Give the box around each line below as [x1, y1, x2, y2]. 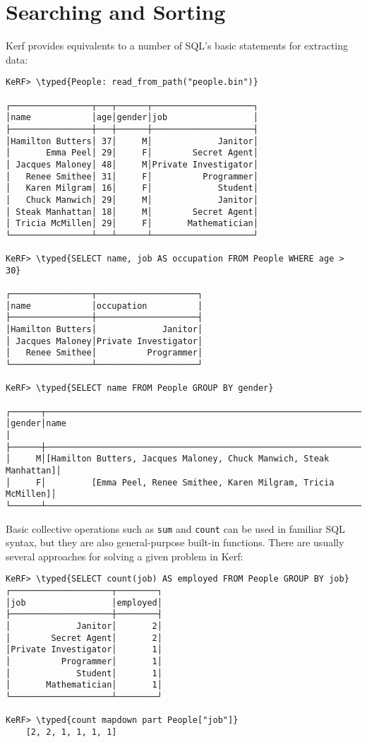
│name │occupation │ [6, 300, 203, 311]
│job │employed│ [6, 597, 162, 608]
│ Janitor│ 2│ [6, 621, 162, 632]
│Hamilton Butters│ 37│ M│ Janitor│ [6, 136, 258, 146]
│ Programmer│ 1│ [6, 656, 162, 667]
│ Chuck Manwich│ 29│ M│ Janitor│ [6, 194, 258, 205]
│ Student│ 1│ [6, 668, 162, 678]
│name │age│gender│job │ [6, 112, 258, 123]
